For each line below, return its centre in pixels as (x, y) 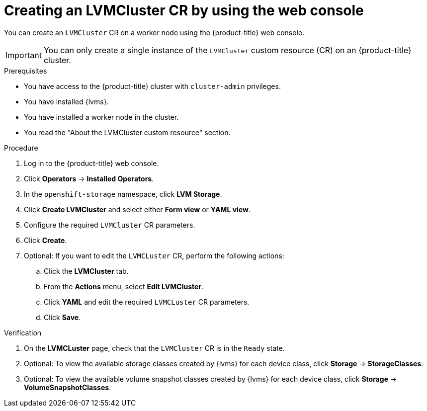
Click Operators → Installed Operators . (89, 178)
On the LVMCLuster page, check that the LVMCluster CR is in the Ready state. (154, 348)
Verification (23, 332)
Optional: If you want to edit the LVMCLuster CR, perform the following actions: (154, 255)
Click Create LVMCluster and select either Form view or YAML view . (137, 209)
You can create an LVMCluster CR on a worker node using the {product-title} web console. (154, 32)
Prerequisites (26, 71)
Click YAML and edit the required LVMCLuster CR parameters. (147, 302)
